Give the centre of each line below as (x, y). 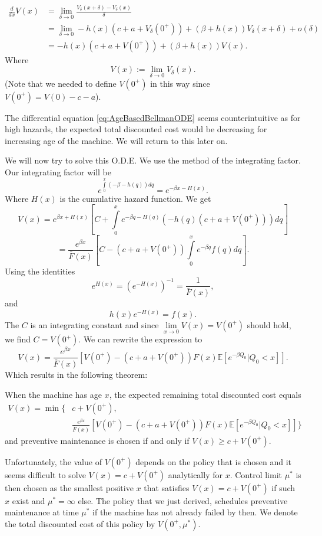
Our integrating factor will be (58, 172)
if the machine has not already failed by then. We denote (195, 512)
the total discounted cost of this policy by (80, 523)
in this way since (180, 83)
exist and (29, 500)
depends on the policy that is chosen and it (214, 461)
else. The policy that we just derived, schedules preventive (183, 500)
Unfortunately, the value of (53, 461)
